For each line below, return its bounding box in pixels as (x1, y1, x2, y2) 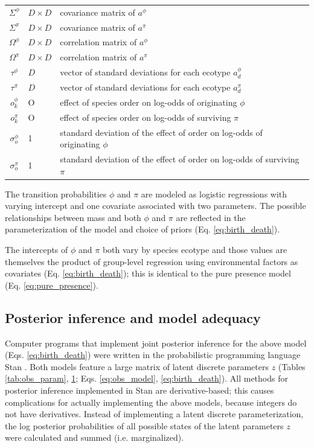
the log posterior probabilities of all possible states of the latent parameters (5, 419, 284, 432)
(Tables (278, 360, 306, 373)
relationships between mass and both (5, 211, 141, 223)
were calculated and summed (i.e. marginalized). (5, 431, 184, 444)
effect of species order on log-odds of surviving (60, 110, 231, 123)
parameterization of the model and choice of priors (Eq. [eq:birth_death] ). (5, 223, 280, 235)
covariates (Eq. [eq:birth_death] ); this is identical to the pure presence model (5, 267, 291, 280)
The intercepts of (5, 243, 68, 255)
